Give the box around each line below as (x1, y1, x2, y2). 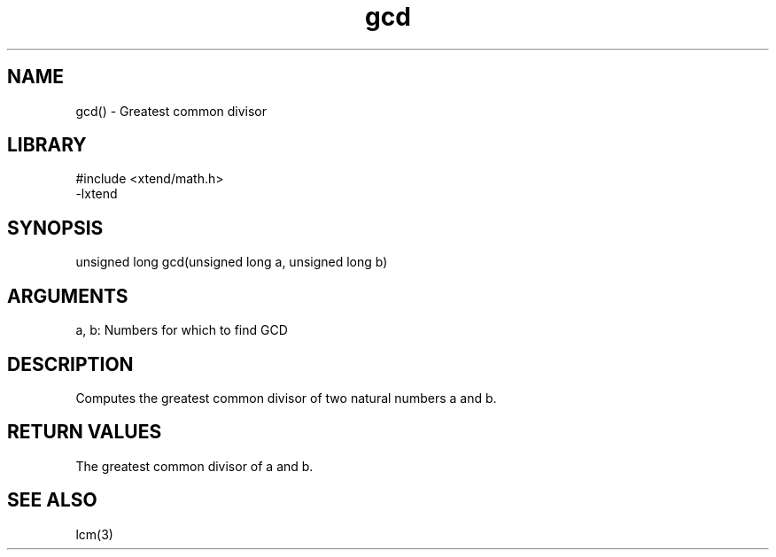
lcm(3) (75, 526, 113, 542)
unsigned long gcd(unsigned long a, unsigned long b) (75, 254, 388, 270)
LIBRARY (7, 134, 87, 157)
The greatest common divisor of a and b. (75, 458, 314, 474)
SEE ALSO (7, 489, 97, 512)
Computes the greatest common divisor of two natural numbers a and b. (75, 390, 497, 406)
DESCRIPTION (7, 352, 134, 375)
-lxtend (75, 186, 118, 202)
